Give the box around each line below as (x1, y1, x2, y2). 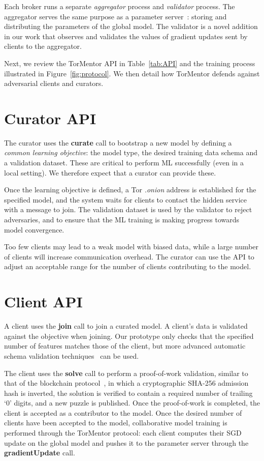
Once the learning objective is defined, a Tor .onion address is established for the (4, 184, 256, 195)
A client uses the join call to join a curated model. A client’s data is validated (4, 321, 248, 331)
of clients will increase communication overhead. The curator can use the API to (4, 251, 254, 262)
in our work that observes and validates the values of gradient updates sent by (4, 31, 248, 41)
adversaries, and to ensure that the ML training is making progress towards (4, 214, 240, 225)
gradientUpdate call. (4, 447, 75, 458)
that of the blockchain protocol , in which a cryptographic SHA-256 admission (4, 378, 249, 388)
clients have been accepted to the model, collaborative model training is (4, 417, 227, 428)
